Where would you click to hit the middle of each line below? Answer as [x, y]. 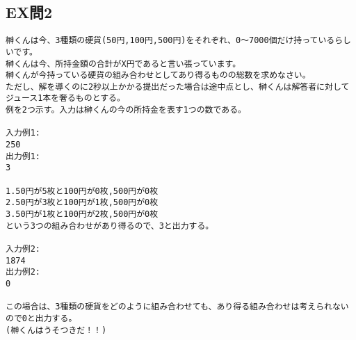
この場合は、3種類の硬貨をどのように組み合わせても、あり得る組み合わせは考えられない [177, 307]
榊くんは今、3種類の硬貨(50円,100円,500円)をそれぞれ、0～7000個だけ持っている [170, 41]
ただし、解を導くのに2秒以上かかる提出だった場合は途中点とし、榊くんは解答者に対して [178, 87]
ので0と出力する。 [41, 318]
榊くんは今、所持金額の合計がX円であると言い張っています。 [123, 64]
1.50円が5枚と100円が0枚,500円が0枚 [82, 191]
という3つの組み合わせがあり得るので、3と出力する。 [110, 226]
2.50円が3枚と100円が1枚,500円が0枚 [82, 203]
